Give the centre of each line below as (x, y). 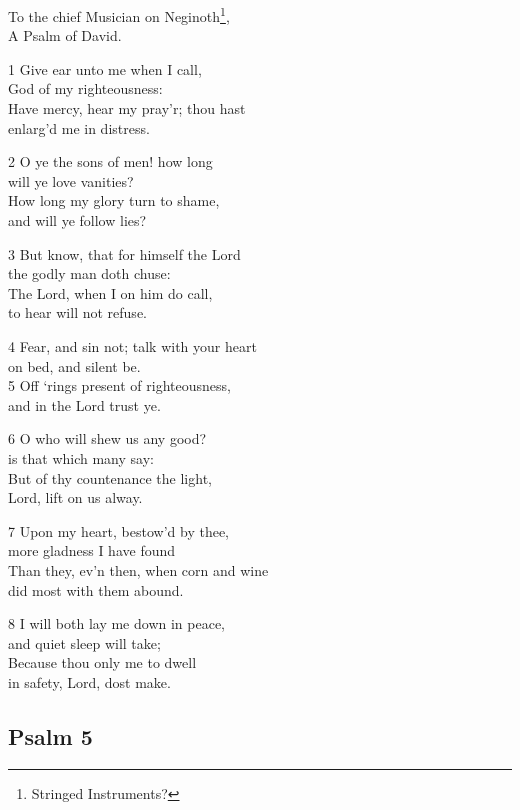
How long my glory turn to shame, (114, 200)
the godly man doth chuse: (89, 273)
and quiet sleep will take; (84, 642)
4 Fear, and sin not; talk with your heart (132, 345)
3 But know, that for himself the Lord (124, 253)
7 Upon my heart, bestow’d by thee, (119, 530)
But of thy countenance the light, (110, 477)
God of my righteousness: (85, 88)
